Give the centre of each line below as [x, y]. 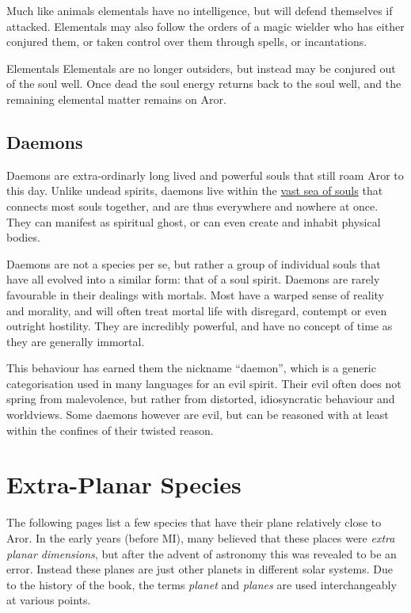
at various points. [49, 600]
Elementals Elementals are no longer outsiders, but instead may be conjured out [201, 68]
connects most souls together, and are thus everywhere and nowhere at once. [192, 206]
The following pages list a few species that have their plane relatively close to [194, 522]
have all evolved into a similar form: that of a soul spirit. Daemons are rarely [193, 279]
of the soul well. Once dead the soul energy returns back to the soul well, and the [204, 84]
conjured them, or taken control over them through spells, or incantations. [187, 42]
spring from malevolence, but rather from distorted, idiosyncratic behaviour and [201, 399]
